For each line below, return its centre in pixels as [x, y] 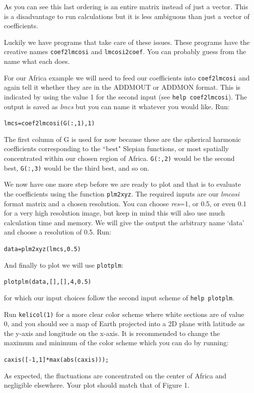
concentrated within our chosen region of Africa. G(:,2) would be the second [119, 158]
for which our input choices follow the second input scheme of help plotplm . [119, 297]
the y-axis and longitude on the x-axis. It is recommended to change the [112, 333]
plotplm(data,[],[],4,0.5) [48, 282]
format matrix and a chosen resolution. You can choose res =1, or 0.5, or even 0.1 [125, 203]
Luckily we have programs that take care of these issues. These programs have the [127, 42]
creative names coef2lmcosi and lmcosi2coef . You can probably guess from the [125, 51]
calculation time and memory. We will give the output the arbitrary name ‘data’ [124, 222]
